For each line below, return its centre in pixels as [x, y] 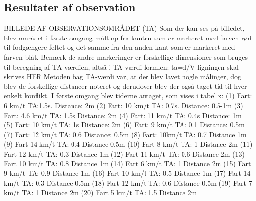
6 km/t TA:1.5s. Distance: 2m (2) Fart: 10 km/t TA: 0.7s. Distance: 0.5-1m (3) [124, 105]
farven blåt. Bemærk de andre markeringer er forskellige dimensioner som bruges [126, 57]
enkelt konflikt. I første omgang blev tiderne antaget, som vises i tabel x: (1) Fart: [128, 96]
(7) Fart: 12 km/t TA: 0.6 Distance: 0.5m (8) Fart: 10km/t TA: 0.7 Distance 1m [125, 134]
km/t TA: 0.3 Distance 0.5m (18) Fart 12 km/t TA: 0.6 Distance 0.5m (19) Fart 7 [128, 182]
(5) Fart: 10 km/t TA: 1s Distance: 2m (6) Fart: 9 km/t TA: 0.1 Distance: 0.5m [124, 125]
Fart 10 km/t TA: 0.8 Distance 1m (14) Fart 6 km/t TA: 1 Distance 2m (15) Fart [128, 163]
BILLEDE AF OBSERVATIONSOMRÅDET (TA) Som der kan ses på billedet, [124, 28]
